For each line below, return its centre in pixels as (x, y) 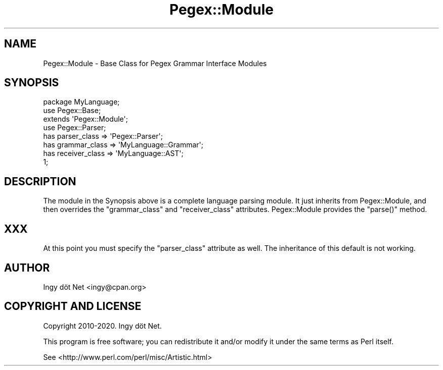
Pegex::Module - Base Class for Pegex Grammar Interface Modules (155, 63)
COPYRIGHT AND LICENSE (73, 306)
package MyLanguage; (81, 102)
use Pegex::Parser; (75, 128)
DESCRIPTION (40, 181)
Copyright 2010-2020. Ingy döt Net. (102, 326)
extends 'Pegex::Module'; (85, 119)
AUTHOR (27, 268)
